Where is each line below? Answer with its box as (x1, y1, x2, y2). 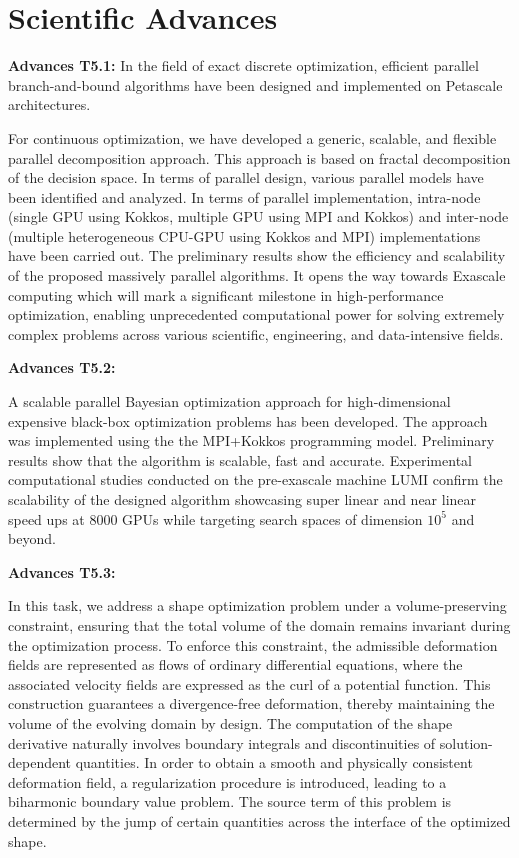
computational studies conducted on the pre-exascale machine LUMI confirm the (8, 469, 503, 490)
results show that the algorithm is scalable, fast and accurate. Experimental (8, 449, 472, 470)
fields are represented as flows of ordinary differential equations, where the (8, 654, 463, 675)
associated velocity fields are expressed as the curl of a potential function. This (8, 673, 491, 694)
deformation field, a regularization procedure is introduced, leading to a (8, 771, 447, 792)
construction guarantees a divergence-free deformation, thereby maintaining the (8, 693, 495, 714)
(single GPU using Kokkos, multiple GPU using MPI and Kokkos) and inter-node (8, 206, 509, 227)
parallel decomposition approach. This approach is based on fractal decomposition (8, 147, 511, 168)
